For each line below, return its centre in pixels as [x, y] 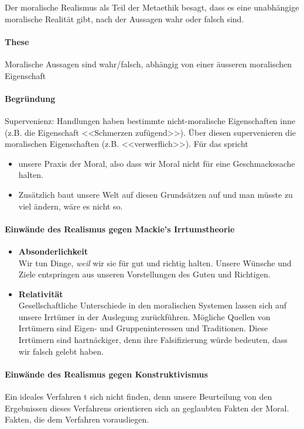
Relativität [41, 294]
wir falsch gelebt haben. [61, 351]
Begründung [30, 98]
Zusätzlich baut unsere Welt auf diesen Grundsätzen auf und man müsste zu [156, 194]
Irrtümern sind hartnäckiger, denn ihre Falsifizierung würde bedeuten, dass [153, 340]
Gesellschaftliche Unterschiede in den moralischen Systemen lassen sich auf [153, 305]
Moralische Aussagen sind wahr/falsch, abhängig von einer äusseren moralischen [148, 64]
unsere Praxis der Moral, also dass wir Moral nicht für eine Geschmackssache [157, 163]
